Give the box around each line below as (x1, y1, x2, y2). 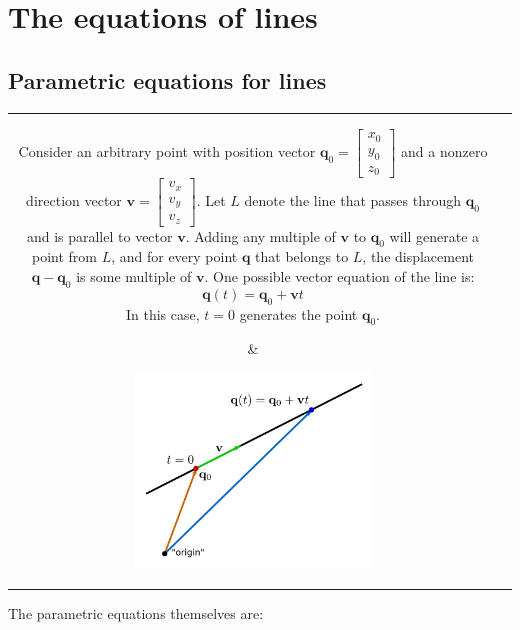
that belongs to (255, 246, 349, 267)
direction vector (26, 189, 122, 210)
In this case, (125, 303, 200, 324)
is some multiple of (76, 266, 192, 286)
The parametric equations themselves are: (8, 602, 264, 623)
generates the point (239, 303, 358, 324)
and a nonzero (401, 141, 488, 162)
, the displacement (362, 246, 475, 267)
